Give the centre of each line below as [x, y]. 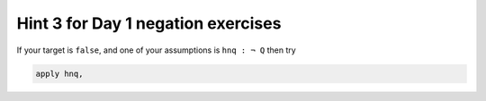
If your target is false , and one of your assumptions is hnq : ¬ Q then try [156, 50]
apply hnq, [59, 73]
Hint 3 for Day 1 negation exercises [149, 23]
